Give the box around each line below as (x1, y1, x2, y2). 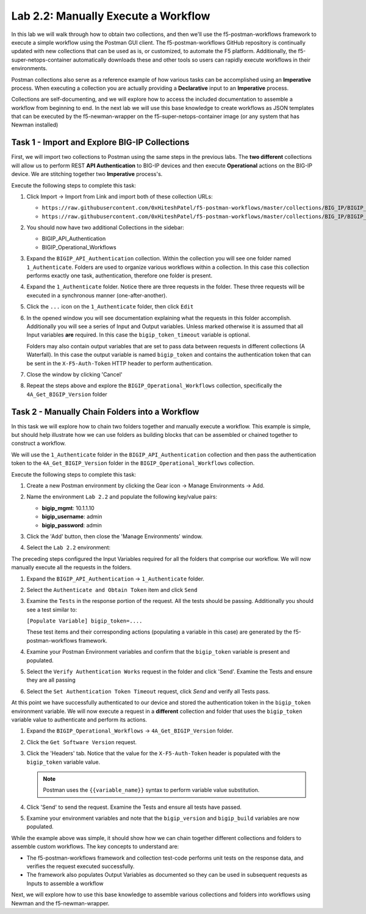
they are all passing (26, 676, 76, 684)
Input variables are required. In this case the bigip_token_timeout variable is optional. (26, 331, 251, 338)
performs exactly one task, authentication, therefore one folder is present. (26, 272, 213, 279)
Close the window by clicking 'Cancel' (26, 370, 123, 378)
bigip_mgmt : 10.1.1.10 (41, 504, 95, 511)
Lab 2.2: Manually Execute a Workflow (11, 9, 210, 23)
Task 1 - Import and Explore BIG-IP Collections (11, 137, 190, 148)
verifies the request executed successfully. (26, 863, 135, 870)
